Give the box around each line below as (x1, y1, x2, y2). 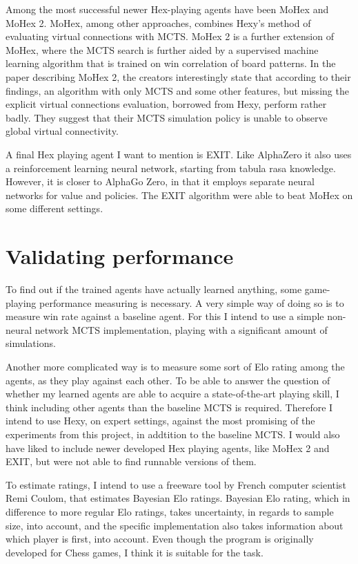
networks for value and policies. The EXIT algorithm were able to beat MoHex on (6, 187, 353, 202)
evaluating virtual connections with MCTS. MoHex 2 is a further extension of (6, 29, 334, 44)
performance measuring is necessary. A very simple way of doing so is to (39, 295, 344, 310)
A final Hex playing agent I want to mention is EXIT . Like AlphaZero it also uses (6, 147, 352, 161)
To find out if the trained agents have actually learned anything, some (6, 282, 302, 297)
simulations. (6, 336, 56, 350)
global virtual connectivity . (6, 124, 119, 138)
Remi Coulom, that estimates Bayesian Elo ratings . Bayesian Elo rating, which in (6, 491, 350, 505)
